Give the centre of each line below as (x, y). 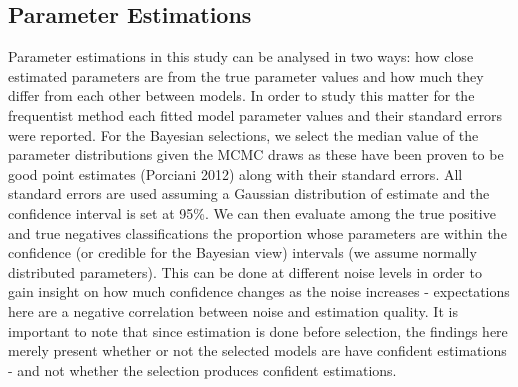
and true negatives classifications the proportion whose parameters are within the (257, 232)
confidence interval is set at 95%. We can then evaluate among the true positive (252, 212)
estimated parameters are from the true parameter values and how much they (246, 75)
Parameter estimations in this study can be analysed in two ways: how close (241, 56)
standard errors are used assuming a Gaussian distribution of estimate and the (249, 193)
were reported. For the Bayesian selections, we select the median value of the (243, 134)
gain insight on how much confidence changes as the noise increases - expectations (259, 291)
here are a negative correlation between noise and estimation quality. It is (233, 310)
